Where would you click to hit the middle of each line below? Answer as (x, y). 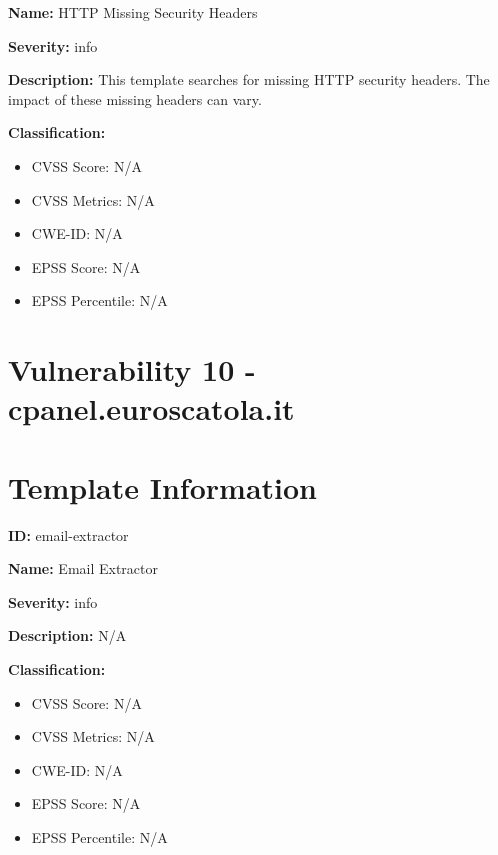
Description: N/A (67, 635)
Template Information (162, 486)
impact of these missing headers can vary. (135, 98)
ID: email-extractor (68, 534)
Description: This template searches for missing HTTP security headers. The (249, 79)
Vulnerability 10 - (132, 369)
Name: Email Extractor (83, 568)
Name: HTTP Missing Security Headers (133, 12)
